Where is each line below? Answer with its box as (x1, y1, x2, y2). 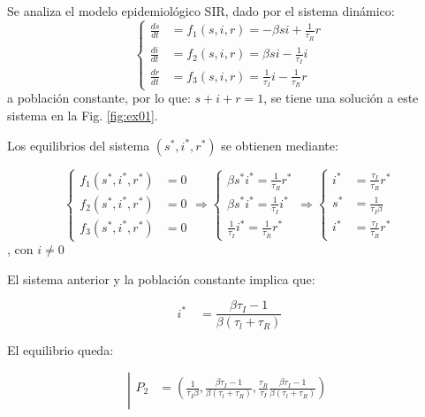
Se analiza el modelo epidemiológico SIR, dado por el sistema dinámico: (7, 2, 395, 19)
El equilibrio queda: (7, 341, 114, 359)
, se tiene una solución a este (263, 89, 419, 107)
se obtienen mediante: (221, 135, 338, 154)
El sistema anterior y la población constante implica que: (7, 269, 315, 288)
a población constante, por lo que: (7, 89, 191, 107)
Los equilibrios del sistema (7, 135, 150, 154)
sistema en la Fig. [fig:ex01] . (7, 106, 158, 125)
